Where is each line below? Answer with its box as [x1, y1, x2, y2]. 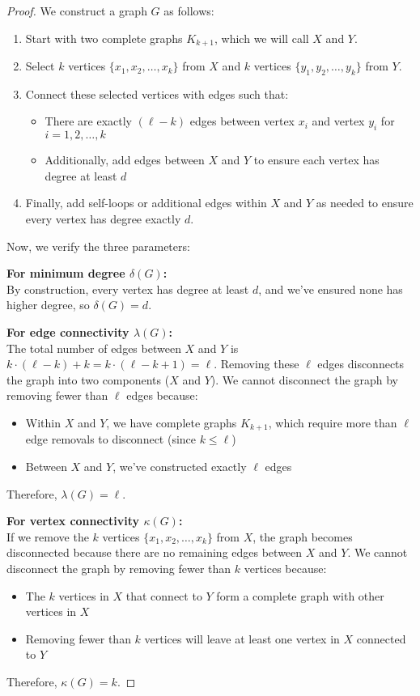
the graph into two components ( [6, 371, 170, 388]
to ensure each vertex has [253, 151, 380, 168]
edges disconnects [317, 355, 405, 372]
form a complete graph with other [216, 587, 384, 604]
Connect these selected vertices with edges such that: [25, 85, 289, 102]
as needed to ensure [316, 194, 414, 211]
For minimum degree [6, 265, 125, 282]
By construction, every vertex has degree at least [6, 280, 249, 297]
